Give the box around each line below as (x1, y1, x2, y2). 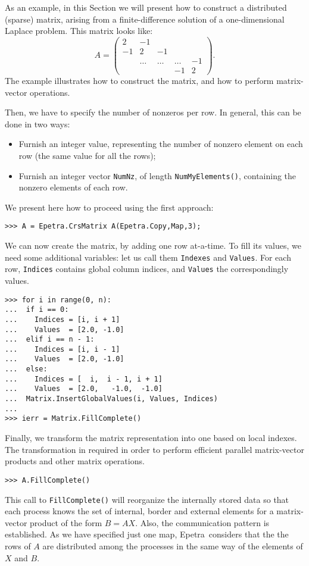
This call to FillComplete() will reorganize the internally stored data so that (5, 493, 289, 505)
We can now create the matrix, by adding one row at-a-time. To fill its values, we (5, 239, 301, 252)
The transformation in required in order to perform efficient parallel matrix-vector (5, 443, 304, 455)
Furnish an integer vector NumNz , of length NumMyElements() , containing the (18, 169, 296, 182)
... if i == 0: (5, 305, 69, 314)
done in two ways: (5, 117, 70, 130)
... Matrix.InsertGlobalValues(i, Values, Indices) (5, 395, 218, 404)
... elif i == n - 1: (5, 335, 95, 344)
